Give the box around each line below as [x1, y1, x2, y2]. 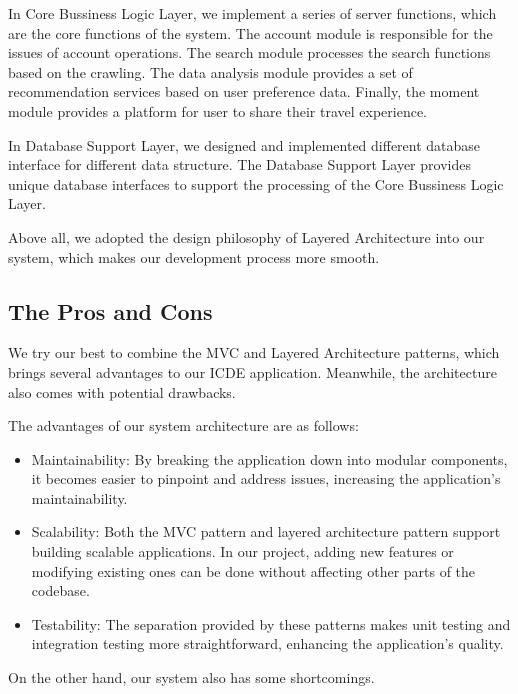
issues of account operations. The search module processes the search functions [8, 42, 491, 63]
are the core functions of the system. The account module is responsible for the [8, 22, 493, 43]
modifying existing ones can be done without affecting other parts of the [31, 560, 476, 581]
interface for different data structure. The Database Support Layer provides [8, 154, 471, 175]
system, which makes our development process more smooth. [8, 246, 380, 267]
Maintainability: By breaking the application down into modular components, [31, 448, 508, 469]
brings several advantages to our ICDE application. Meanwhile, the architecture [8, 361, 497, 382]
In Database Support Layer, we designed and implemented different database [8, 134, 481, 155]
